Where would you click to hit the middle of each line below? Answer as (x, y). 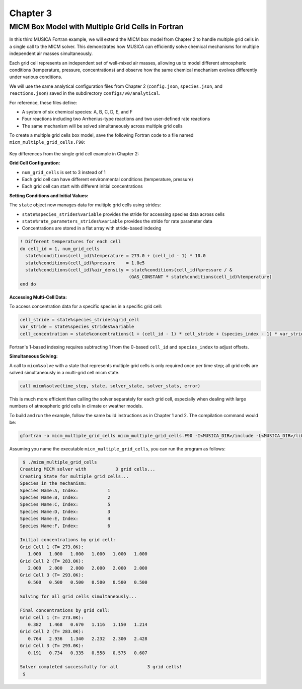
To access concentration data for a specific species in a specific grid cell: (86, 306)
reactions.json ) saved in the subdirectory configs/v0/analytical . (85, 93)
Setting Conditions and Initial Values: (49, 195)
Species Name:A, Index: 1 (65, 490)
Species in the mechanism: (53, 483)
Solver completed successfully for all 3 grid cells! (101, 667)
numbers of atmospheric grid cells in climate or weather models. (76, 406)
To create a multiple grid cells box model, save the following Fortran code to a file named (101, 135)
